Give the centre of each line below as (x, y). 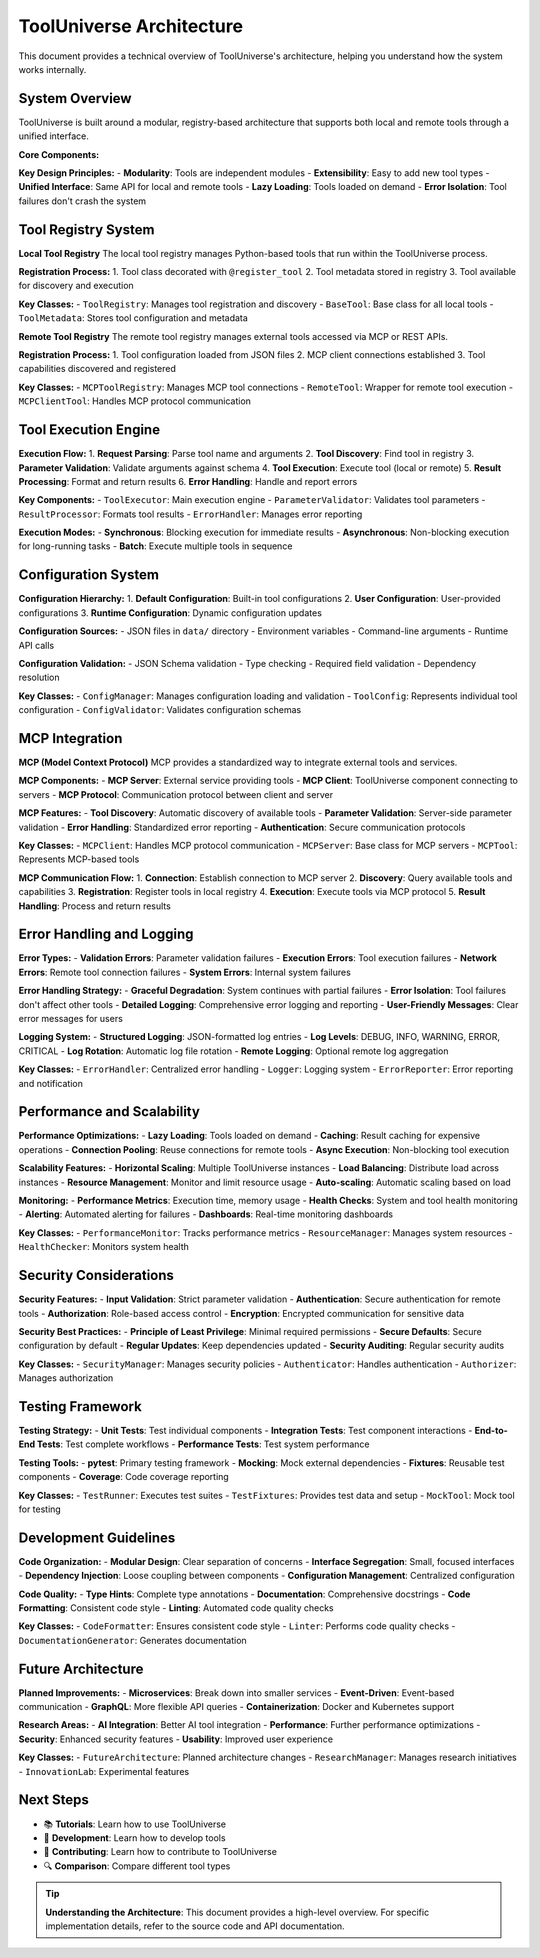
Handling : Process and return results (95, 906)
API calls (36, 645)
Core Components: (59, 154)
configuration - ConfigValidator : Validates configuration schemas (160, 710)
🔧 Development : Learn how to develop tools (134, 1837)
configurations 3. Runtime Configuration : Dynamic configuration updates (170, 612)
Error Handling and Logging (106, 934)
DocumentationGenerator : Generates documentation (132, 1640)
